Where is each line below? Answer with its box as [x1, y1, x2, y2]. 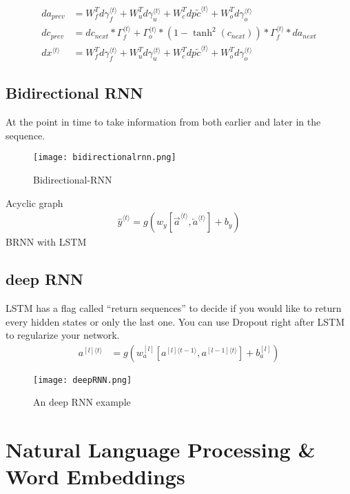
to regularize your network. [6, 328, 120, 342]
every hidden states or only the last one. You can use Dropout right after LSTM [6, 314, 345, 328]
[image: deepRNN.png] [33, 375, 132, 385]
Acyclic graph [6, 195, 63, 210]
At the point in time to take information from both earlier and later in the [6, 115, 321, 129]
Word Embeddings [6, 462, 185, 491]
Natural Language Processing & [6, 435, 316, 464]
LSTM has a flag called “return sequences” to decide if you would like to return [6, 301, 342, 315]
